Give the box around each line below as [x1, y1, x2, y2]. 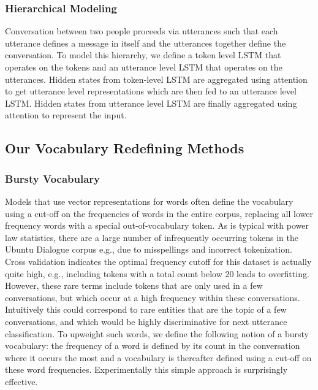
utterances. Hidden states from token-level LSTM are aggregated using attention [5, 72, 308, 85]
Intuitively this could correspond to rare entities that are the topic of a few [5, 303, 287, 316]
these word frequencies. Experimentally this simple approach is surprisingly [5, 363, 288, 376]
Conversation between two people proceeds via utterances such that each [5, 25, 278, 37]
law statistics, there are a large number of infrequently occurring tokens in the [5, 231, 298, 243]
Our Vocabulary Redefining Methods [5, 139, 244, 158]
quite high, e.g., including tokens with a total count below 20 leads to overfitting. [5, 267, 309, 280]
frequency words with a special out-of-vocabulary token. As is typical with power [5, 219, 309, 232]
